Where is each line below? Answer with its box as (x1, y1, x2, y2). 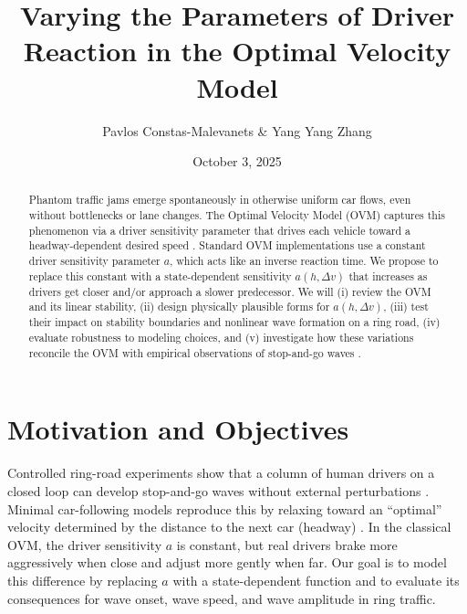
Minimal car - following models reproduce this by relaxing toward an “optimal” (7, 499, 442, 518)
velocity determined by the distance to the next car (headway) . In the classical (7, 517, 451, 536)
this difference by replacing (7, 570, 158, 589)
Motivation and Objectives (7, 410, 349, 448)
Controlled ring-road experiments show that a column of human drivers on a (7, 463, 435, 482)
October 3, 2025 (192, 152, 282, 171)
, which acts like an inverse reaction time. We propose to (170, 253, 439, 269)
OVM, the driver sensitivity (7, 535, 162, 554)
